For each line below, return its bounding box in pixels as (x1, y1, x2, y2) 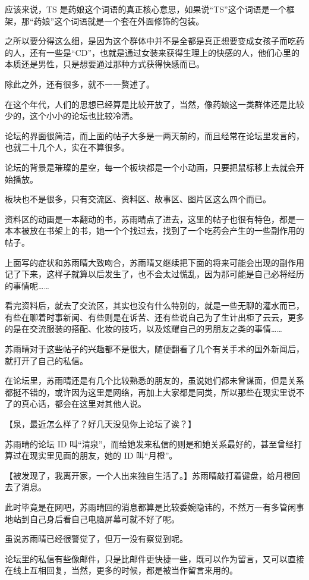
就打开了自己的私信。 (5, 354, 88, 366)
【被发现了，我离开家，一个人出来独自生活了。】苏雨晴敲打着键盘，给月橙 (5, 469, 292, 481)
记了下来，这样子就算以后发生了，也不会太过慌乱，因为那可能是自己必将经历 (5, 268, 304, 280)
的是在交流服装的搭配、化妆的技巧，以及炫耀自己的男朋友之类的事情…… (5, 322, 282, 335)
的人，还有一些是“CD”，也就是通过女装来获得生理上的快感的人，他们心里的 (5, 46, 300, 58)
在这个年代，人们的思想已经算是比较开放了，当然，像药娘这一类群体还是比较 (5, 98, 304, 110)
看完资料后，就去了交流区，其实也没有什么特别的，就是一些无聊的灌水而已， (5, 299, 304, 312)
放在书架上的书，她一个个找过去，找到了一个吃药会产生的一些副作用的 (29, 224, 304, 237)
